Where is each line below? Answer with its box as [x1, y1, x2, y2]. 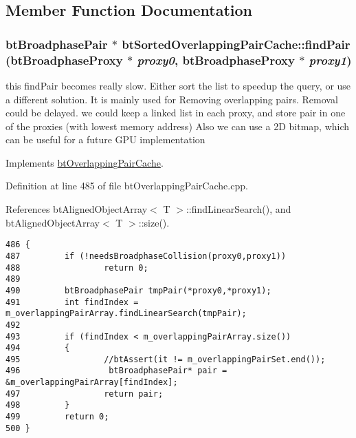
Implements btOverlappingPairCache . [5, 155, 164, 169]
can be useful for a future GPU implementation [5, 132, 205, 147]
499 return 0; [5, 412, 109, 422]
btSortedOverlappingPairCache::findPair [122, 35, 351, 52]
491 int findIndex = [5, 297, 139, 307]
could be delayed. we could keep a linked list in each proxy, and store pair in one [5, 105, 346, 120]
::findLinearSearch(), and [186, 202, 291, 216]
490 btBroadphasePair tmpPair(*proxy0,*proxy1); [5, 285, 271, 295]
